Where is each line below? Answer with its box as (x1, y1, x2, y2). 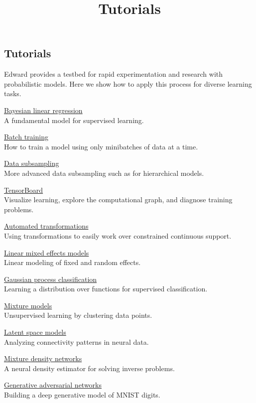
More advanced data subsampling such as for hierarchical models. (4, 167, 204, 178)
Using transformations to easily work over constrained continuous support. (4, 230, 232, 241)
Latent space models (4, 327, 66, 337)
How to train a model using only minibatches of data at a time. (4, 141, 198, 151)
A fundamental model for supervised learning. (4, 115, 144, 125)
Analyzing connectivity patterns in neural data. (4, 336, 149, 347)
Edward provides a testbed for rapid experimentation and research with (4, 69, 223, 79)
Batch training (4, 132, 48, 142)
